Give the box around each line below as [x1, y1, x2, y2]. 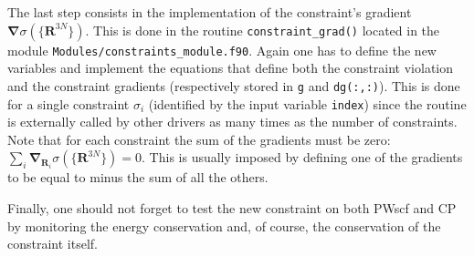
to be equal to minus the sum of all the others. [7, 168, 269, 187]
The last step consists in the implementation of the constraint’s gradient [7, 3, 412, 21]
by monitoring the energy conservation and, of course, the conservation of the [7, 216, 441, 235]
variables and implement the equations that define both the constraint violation [7, 58, 454, 77]
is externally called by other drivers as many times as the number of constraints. [7, 112, 458, 131]
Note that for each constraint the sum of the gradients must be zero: [7, 129, 391, 148]
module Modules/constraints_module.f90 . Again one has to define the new [7, 40, 437, 59]
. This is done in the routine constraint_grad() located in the [85, 20, 440, 39]
